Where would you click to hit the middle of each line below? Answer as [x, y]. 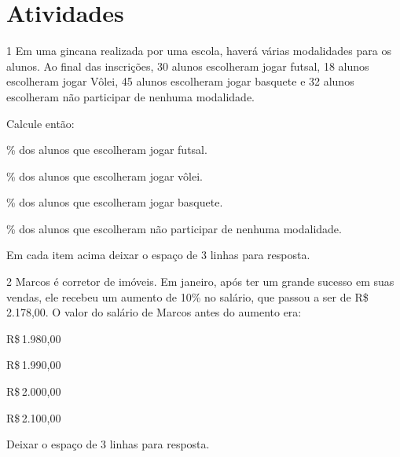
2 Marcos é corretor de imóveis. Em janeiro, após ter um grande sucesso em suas [200, 282]
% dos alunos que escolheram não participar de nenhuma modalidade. [174, 228]
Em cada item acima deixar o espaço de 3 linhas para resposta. [158, 255]
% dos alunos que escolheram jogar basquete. [115, 202]
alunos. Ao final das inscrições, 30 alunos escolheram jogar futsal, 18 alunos [188, 66]
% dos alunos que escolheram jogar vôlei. [105, 175]
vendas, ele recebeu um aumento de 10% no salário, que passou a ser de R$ [187, 296]
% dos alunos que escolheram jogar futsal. [107, 150]
